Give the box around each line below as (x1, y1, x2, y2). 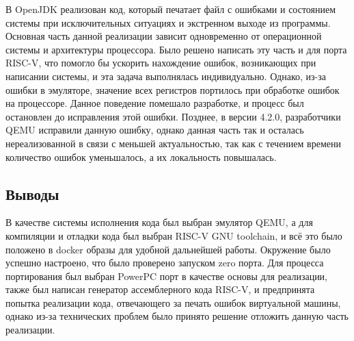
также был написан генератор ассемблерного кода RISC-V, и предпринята (5, 282, 315, 296)
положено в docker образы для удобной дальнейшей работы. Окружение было (5, 242, 331, 256)
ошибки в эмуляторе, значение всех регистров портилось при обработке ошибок (5, 82, 340, 97)
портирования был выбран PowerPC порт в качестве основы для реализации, (5, 268, 328, 283)
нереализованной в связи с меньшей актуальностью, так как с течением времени (5, 136, 341, 150)
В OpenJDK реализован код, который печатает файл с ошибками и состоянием (5, 2, 336, 16)
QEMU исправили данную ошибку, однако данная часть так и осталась (5, 123, 304, 137)
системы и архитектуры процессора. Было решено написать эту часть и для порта (5, 42, 347, 56)
